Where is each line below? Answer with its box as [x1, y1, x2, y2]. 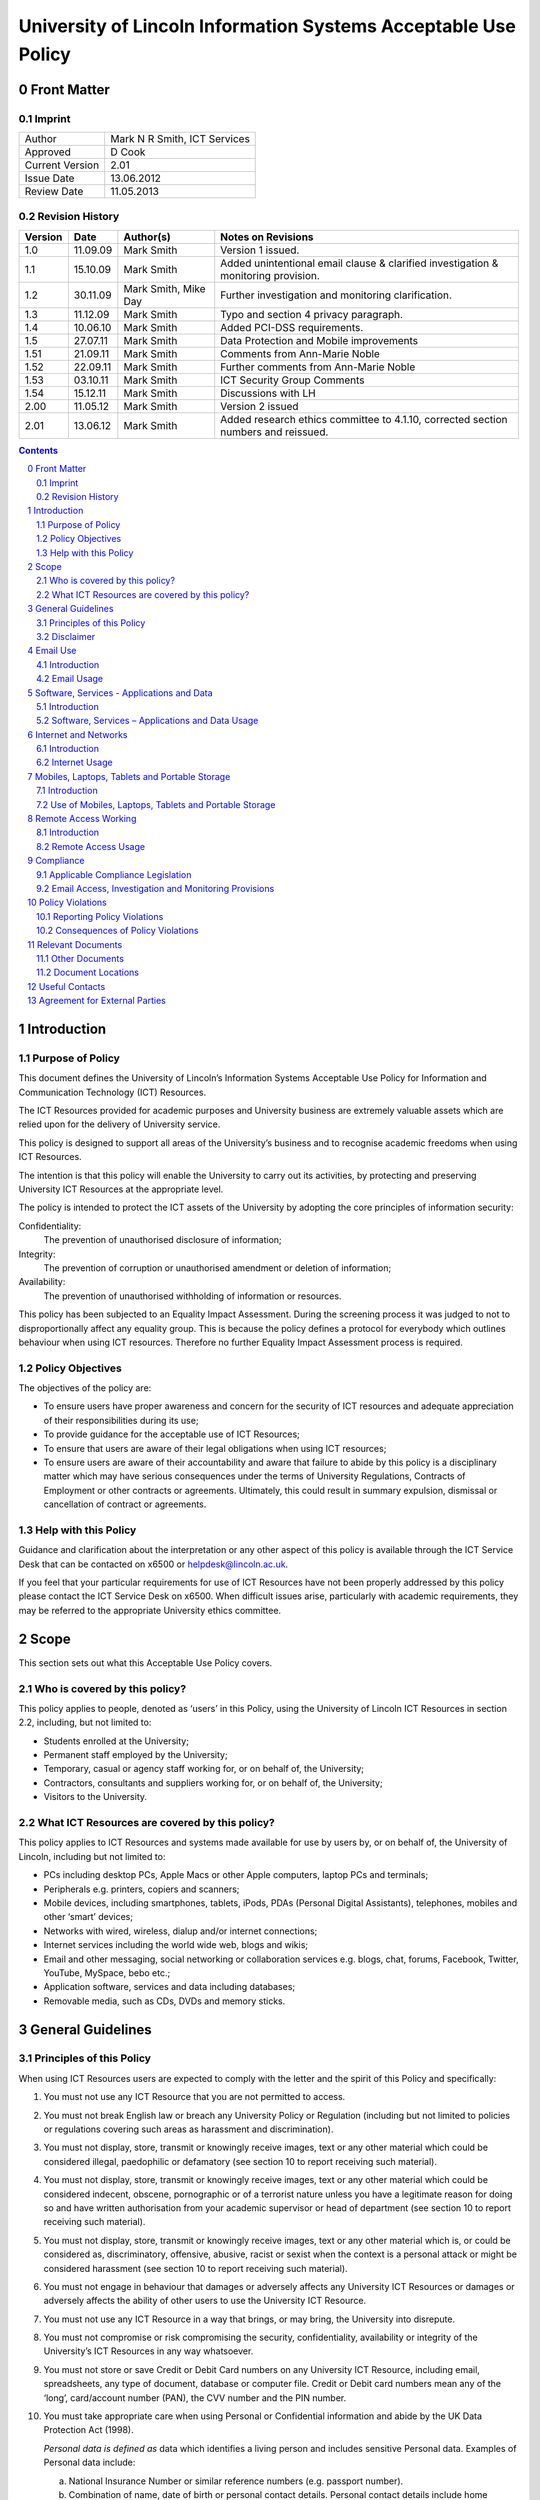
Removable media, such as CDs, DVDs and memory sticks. [43, 1995, 286, 2007]
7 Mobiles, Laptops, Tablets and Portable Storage [27, 770, 231, 782]
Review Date [24, 185, 84, 199]
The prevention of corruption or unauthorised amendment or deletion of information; [43, 1261, 392, 1274]
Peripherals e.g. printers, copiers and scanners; [43, 1883, 240, 1895]
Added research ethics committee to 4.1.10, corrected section [220, 412, 508, 426]
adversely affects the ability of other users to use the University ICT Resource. [43, 2295, 367, 2307]
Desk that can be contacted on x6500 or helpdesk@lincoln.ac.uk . [18, 1558, 289, 1570]
